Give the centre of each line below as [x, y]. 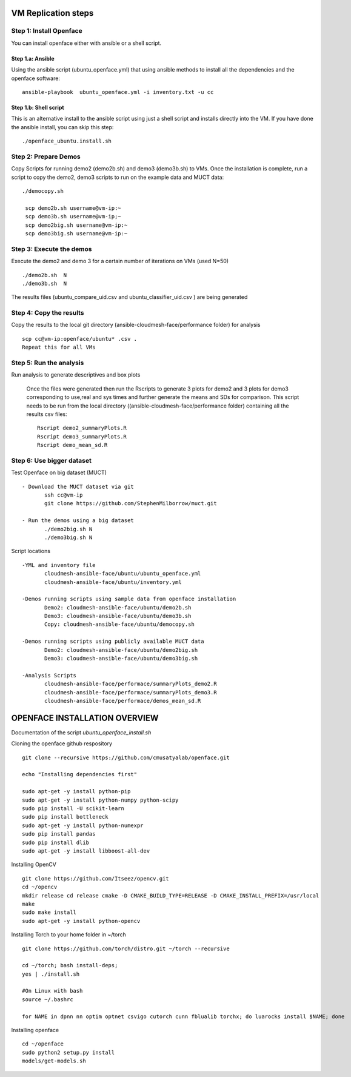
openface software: [36, 78]
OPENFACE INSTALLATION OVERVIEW [85, 718]
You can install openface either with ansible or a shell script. [86, 43]
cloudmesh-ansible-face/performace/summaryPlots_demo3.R [131, 692]
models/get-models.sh [54, 1061]
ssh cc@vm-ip [64, 495]
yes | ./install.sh [51, 974]
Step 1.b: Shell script [38, 107]
